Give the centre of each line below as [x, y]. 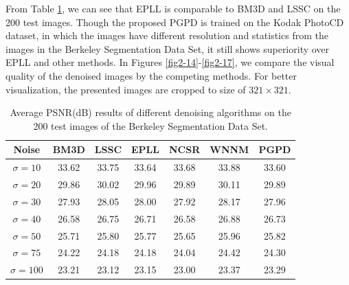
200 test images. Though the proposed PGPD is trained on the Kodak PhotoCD [175, 22]
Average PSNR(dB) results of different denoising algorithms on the [150, 112]
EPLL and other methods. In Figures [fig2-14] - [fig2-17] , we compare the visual [170, 62]
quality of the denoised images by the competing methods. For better [151, 75]
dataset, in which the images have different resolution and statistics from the [167, 35]
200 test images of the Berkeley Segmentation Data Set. [150, 125]
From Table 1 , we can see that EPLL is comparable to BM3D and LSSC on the [173, 8]
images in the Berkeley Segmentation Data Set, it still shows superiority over [168, 48]
